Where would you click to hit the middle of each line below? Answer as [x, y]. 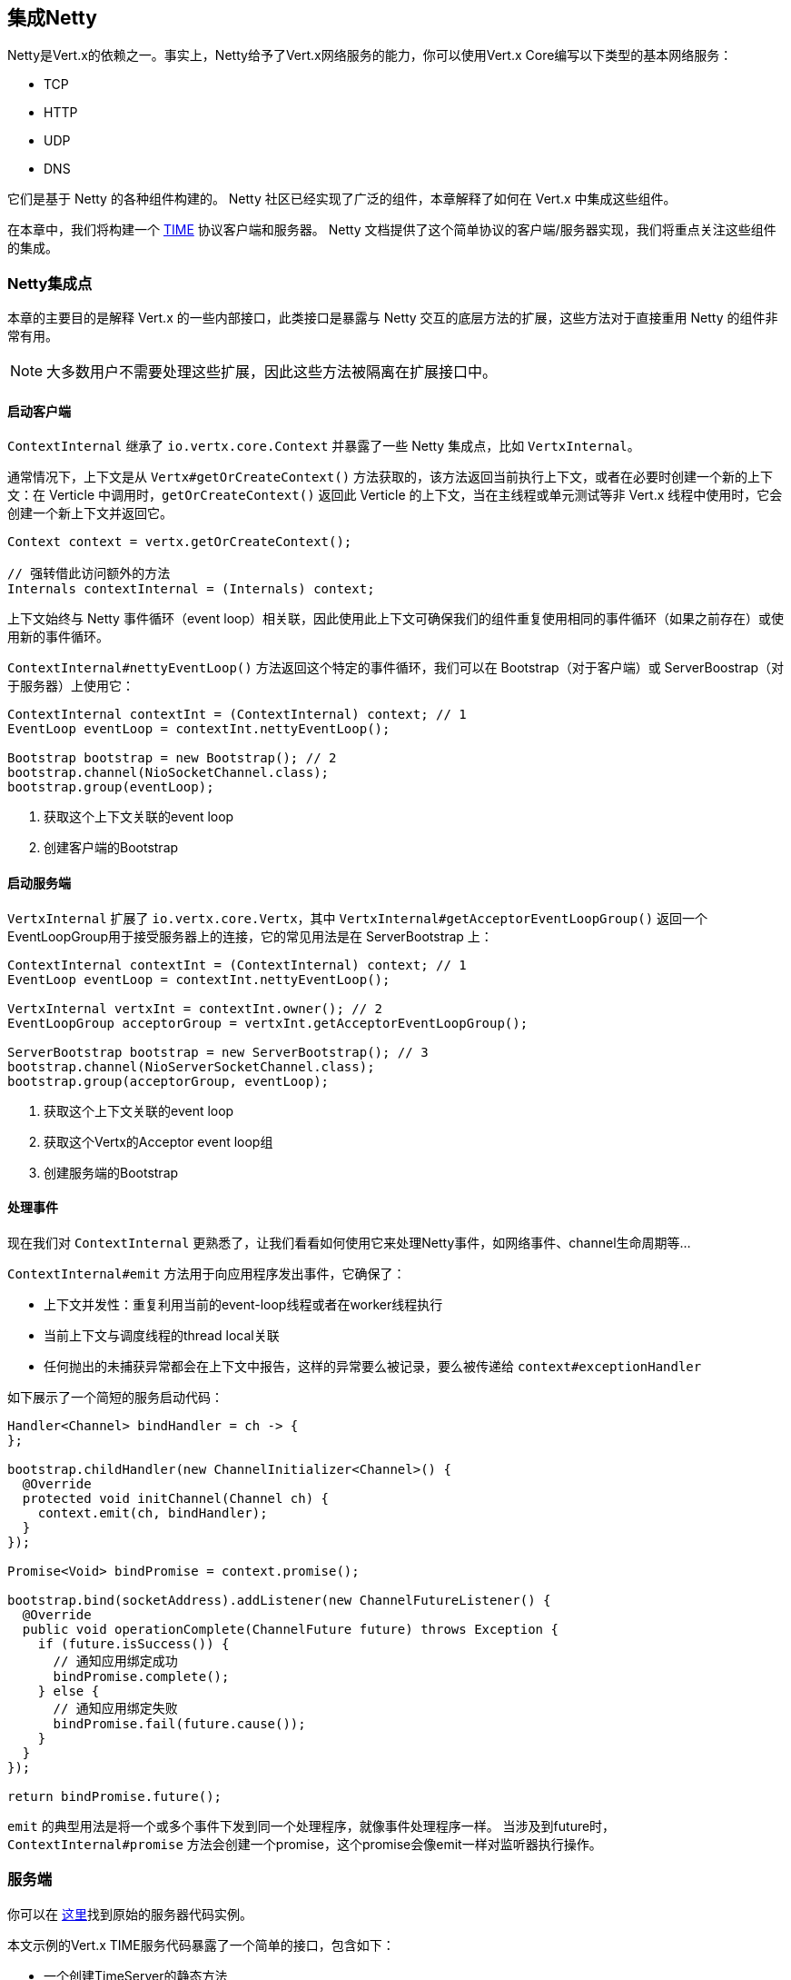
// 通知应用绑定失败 [115, 1708]
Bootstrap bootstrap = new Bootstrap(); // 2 [172, 758]
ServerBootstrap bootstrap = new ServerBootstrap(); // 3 [218, 1052]
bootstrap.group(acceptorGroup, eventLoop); [168, 1081]
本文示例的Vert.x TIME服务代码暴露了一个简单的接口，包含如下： [201, 1945]
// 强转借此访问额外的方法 [89, 574]
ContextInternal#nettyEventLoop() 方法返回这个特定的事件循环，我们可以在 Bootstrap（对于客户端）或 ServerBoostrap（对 [396, 668]
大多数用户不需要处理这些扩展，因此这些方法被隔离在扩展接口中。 [272, 372]
